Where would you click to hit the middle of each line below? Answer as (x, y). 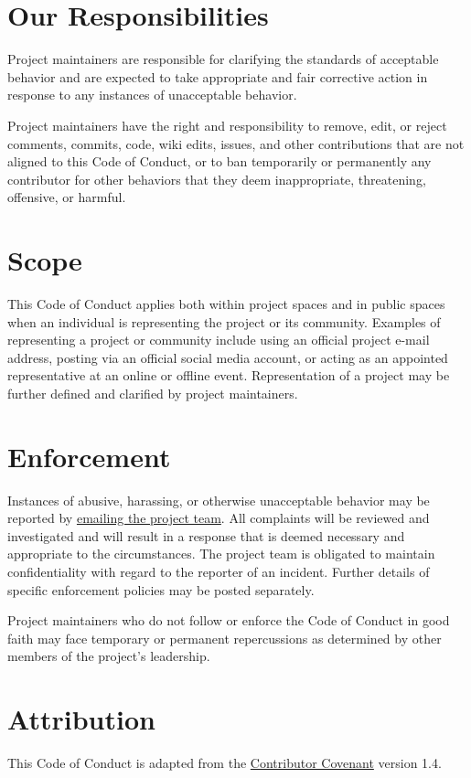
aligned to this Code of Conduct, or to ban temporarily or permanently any (219, 161)
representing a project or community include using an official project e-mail (219, 340)
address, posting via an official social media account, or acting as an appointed (228, 357)
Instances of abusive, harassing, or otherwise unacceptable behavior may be (219, 500)
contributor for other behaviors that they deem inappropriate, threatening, (217, 179)
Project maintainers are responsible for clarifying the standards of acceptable (223, 59)
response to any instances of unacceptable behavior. (152, 95)
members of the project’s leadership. (109, 656)
